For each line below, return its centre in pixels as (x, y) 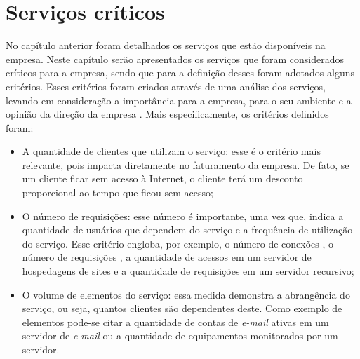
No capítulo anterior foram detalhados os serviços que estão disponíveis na (166, 45)
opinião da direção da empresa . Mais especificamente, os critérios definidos (167, 114)
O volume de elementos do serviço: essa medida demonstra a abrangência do (186, 294)
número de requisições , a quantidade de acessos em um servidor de (167, 257)
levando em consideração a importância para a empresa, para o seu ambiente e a (179, 100)
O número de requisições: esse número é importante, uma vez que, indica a (183, 216)
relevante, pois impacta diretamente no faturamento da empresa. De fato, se (186, 164)
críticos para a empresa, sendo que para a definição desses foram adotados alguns (180, 73)
